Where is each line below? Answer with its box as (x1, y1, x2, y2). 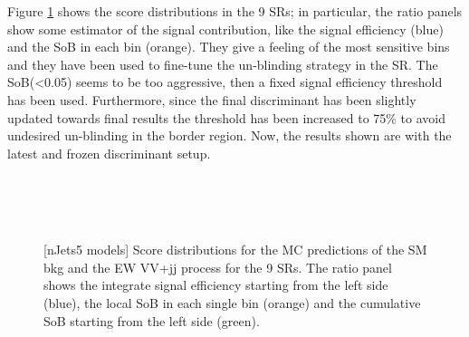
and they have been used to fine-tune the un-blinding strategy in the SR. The (7, 54, 438, 73)
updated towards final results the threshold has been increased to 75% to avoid (7, 108, 446, 127)
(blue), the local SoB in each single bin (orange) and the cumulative (43, 293, 421, 312)
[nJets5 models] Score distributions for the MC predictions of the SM (43, 240, 427, 259)
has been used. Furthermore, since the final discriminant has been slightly (7, 90, 416, 109)
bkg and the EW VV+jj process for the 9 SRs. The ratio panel (43, 257, 392, 276)
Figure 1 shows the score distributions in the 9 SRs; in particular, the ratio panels (7, 2, 463, 20)
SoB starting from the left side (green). (43, 311, 260, 330)
